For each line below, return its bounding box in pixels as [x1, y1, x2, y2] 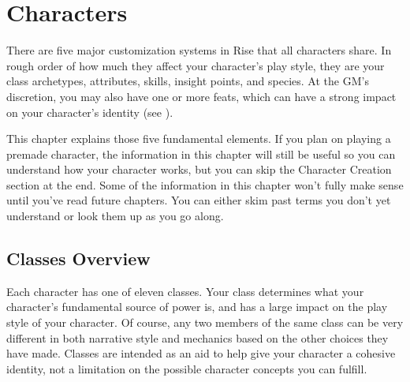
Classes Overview [6, 246, 151, 271]
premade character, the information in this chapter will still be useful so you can [6, 145, 396, 162]
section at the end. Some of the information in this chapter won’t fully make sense [6, 176, 404, 193]
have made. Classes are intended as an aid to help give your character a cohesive [6, 345, 396, 361]
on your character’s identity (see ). [6, 103, 173, 120]
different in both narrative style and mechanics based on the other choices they [6, 329, 389, 346]
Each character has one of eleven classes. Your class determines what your [6, 283, 364, 299]
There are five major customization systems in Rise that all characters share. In [6, 42, 392, 58]
